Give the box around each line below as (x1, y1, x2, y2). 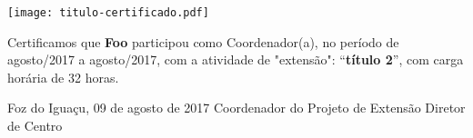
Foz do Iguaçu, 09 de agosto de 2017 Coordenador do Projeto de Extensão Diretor (7, 98, 466, 117)
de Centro (7, 116, 63, 135)
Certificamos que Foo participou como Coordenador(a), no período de (7, 32, 399, 51)
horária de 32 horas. (7, 67, 119, 86)
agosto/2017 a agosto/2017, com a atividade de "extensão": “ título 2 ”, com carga (7, 50, 464, 69)
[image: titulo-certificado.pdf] (7, 6, 209, 19)
